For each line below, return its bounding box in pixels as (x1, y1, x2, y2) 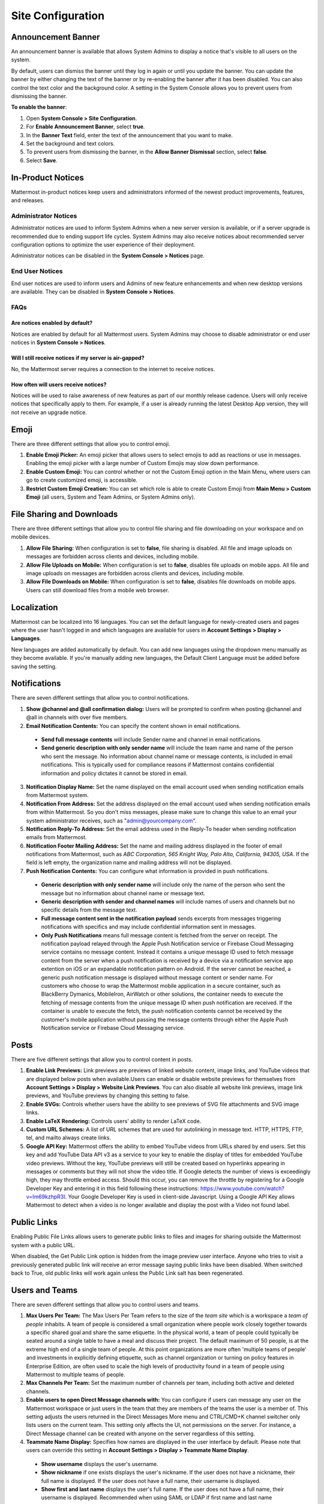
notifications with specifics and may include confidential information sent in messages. (41, 923, 256, 931)
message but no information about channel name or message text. (41, 889, 206, 896)
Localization (11, 602, 58, 612)
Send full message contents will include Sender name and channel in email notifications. (41, 736, 262, 743)
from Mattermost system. (26, 792, 89, 799)
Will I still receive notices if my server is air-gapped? (11, 354, 145, 362)
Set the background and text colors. (26, 140, 115, 147)
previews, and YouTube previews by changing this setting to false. (26, 1092, 190, 1099)
